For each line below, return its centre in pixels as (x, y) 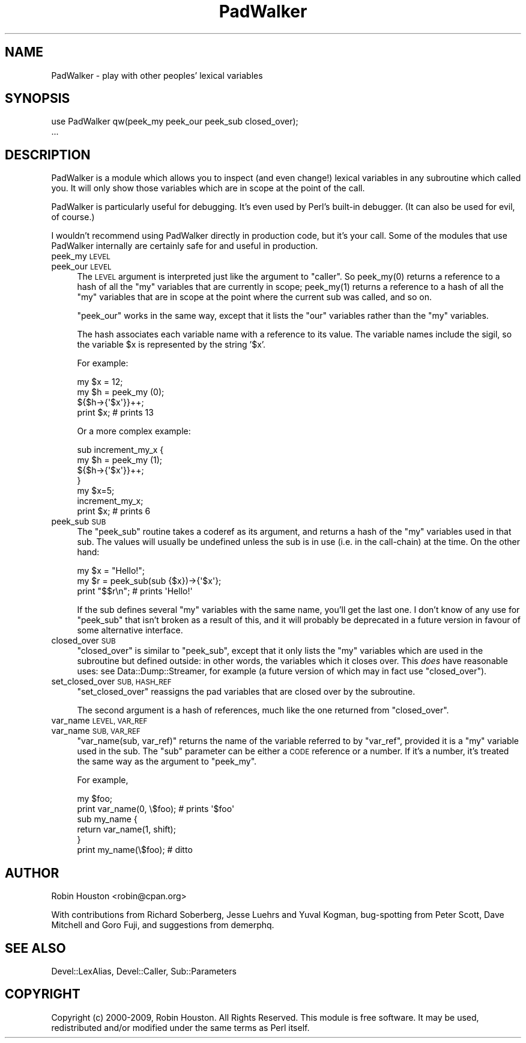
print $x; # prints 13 (115, 413)
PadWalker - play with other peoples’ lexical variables (157, 75)
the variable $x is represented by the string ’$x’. (171, 345)
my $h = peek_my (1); (120, 460)
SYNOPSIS (38, 99)
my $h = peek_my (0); (121, 392)
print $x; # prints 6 (114, 511)
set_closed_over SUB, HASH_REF (111, 681)
